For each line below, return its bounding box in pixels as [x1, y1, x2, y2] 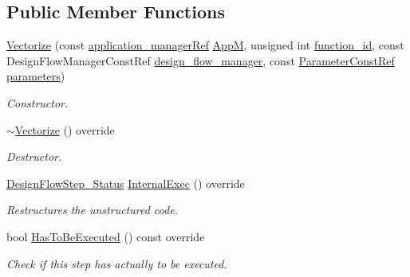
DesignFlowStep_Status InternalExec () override [6, 174, 245, 191]
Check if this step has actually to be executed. [6, 255, 227, 271]
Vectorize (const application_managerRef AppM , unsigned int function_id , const [6, 37, 404, 53]
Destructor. [6, 148, 62, 165]
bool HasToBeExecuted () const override [6, 228, 205, 244]
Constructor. [6, 94, 69, 111]
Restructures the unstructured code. [6, 201, 178, 218]
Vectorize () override [14, 121, 115, 138]
